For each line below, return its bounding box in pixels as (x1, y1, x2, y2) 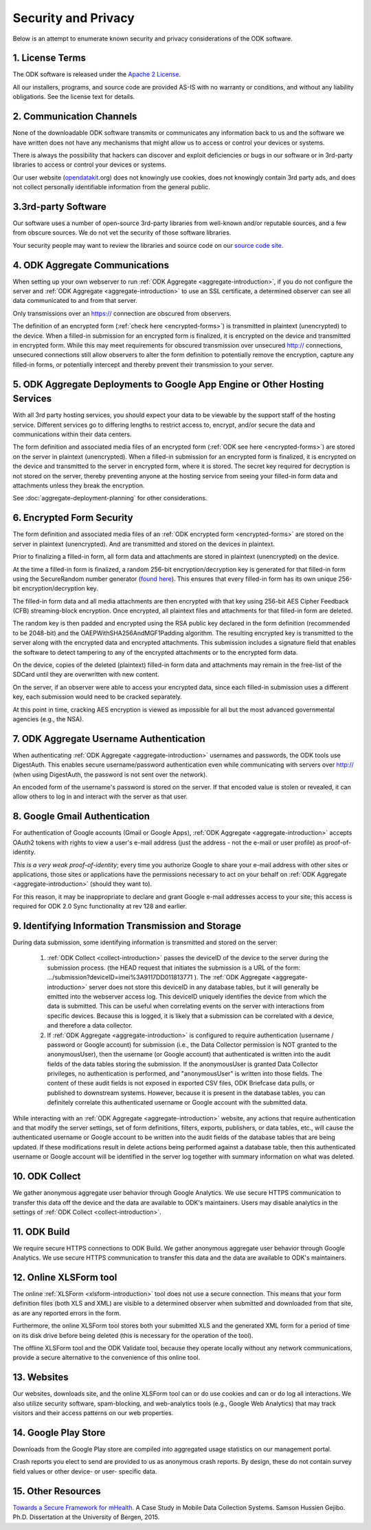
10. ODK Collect (12, 1171, 81, 1182)
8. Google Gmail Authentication (12, 811, 150, 822)
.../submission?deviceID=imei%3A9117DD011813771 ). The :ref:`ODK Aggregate (47, 973, 271, 981)
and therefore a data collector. (47, 1021, 133, 1030)
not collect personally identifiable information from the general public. (12, 183, 211, 191)
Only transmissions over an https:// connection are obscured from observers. (12, 309, 232, 317)
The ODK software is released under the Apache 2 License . (12, 70, 181, 78)
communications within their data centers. (12, 430, 132, 438)
